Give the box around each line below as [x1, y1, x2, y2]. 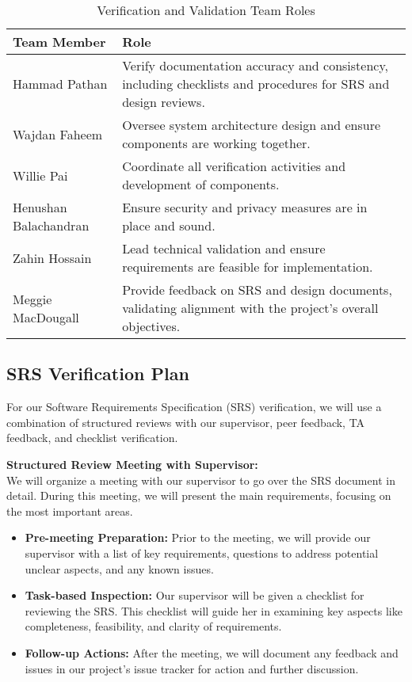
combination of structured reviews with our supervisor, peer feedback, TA [6, 413, 365, 430]
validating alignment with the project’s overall [122, 299, 379, 317]
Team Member [13, 32, 106, 51]
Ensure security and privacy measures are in [122, 198, 368, 216]
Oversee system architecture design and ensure [122, 116, 381, 134]
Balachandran [13, 216, 90, 234]
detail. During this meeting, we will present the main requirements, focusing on [6, 487, 391, 504]
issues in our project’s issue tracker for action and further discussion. [25, 660, 359, 676]
